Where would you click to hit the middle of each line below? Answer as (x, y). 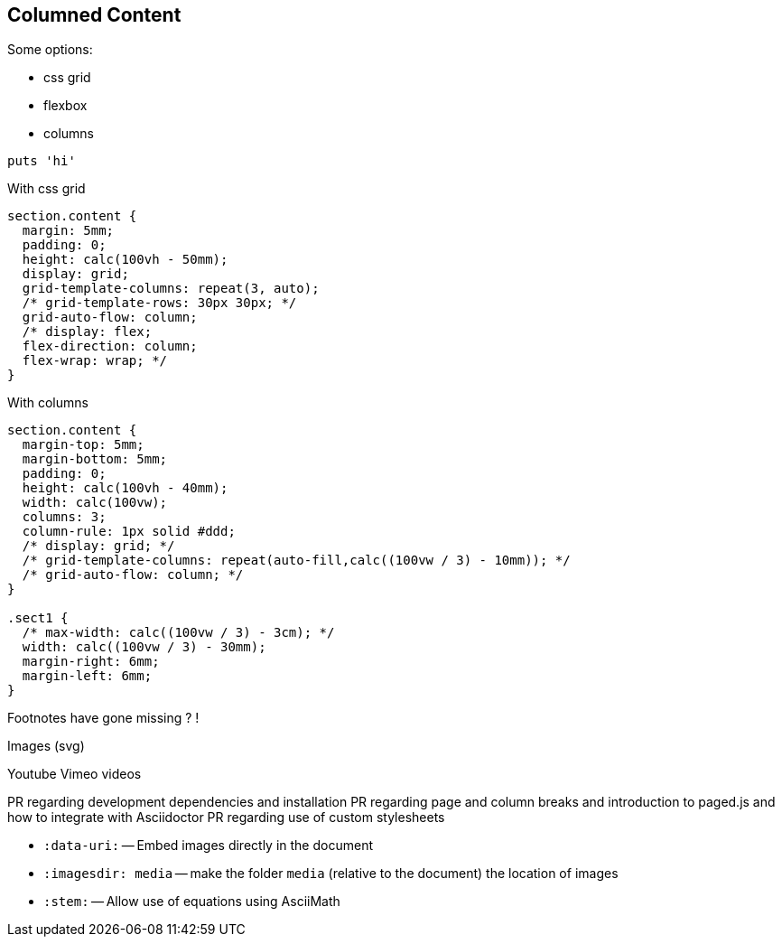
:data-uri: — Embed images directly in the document (208, 846)
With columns (48, 403)
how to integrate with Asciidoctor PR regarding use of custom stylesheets (226, 818)
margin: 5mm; (68, 231)
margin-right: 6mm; (91, 662)
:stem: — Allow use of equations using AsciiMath (192, 902)
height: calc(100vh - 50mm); (125, 260)
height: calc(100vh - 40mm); (125, 488)
